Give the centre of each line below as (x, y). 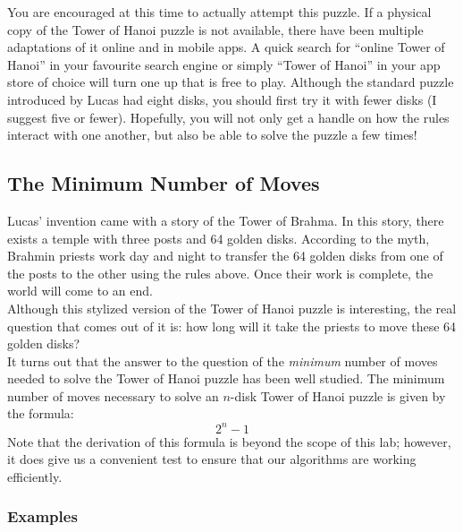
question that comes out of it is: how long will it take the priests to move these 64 (232, 326)
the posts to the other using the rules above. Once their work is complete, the (220, 273)
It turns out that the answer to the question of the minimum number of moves (223, 360)
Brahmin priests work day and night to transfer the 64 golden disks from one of (225, 256)
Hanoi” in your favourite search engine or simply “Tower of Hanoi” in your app (224, 64)
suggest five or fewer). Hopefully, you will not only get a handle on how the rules (228, 117)
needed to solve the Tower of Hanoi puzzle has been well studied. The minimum (226, 378)
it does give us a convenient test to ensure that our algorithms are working (212, 459)
